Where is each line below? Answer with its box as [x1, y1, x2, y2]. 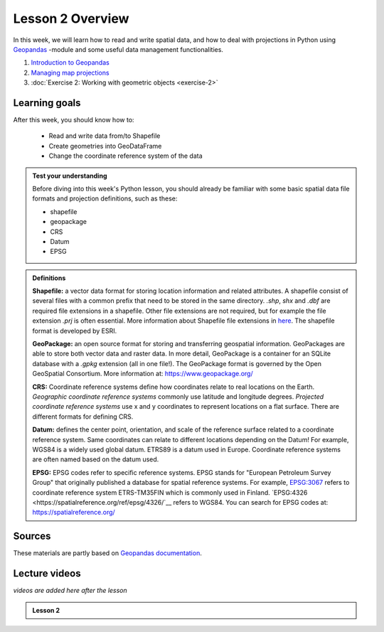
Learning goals [13, 97, 81, 109]
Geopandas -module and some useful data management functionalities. [13, 45, 224, 53]
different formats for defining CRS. [32, 412, 134, 421]
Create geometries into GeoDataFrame [48, 141, 162, 150]
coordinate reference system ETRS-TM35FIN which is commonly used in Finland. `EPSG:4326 [32, 488, 308, 497]
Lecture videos [13, 567, 81, 579]
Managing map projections [31, 68, 110, 77]
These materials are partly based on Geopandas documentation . [13, 549, 202, 557]
